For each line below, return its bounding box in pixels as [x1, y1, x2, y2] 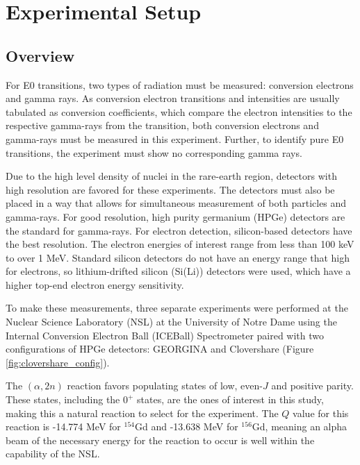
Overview [6, 44, 75, 66]
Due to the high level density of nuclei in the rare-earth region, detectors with [6, 169, 337, 183]
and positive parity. [271, 378, 354, 393]
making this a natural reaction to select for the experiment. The [6, 405, 279, 420]
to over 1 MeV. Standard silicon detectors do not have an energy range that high [6, 250, 350, 264]
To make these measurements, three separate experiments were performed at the [6, 301, 348, 315]
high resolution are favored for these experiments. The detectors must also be [6, 182, 335, 196]
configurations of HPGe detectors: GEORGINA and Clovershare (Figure [6, 341, 314, 356]
